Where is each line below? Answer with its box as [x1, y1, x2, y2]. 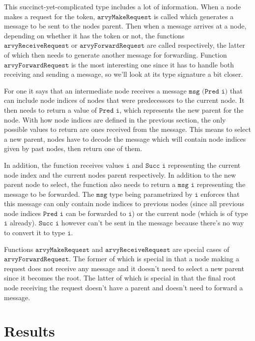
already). [10, 217, 37, 228]
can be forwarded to [65, 208, 126, 218]
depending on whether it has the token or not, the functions [4, 30, 185, 40]
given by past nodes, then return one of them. [4, 143, 142, 154]
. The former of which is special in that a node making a [69, 253, 239, 264]
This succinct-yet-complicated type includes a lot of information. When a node [4, 1, 241, 11]
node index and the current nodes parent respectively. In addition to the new [4, 169, 236, 180]
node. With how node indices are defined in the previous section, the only [4, 114, 226, 124]
